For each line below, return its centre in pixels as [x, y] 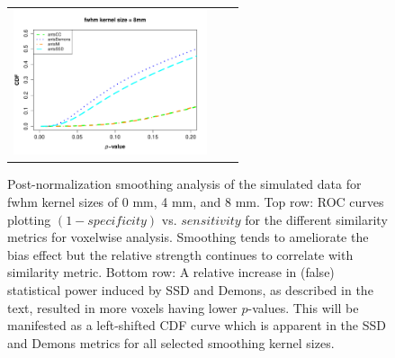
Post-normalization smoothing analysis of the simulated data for [184, 184]
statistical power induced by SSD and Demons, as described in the [190, 289]
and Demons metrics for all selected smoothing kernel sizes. [171, 342]
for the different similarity [316, 219]
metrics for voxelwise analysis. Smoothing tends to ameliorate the [188, 237]
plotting [29, 219]
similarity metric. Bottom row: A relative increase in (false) [171, 272]
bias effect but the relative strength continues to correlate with [180, 254]
